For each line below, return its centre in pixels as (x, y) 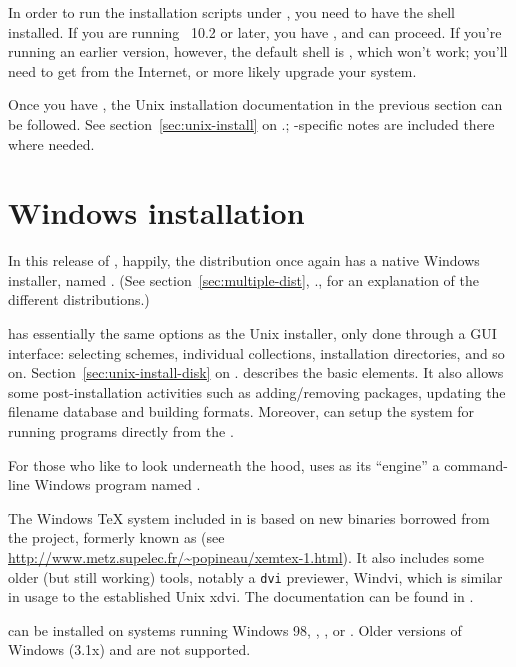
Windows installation (156, 212)
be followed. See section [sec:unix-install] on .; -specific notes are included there (251, 123)
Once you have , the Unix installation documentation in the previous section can (255, 104)
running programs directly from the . (121, 431)
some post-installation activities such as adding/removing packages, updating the (257, 391)
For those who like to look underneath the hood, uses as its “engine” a (224, 464)
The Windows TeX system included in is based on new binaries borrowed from (249, 517)
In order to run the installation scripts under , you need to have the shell (231, 12)
